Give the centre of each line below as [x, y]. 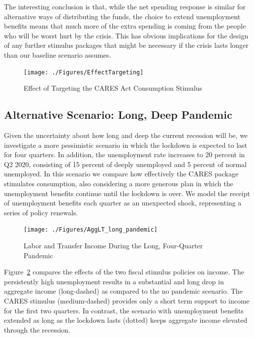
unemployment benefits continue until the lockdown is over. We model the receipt [127, 193]
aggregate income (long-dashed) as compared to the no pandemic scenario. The [123, 291]
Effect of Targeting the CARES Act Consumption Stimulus [113, 88]
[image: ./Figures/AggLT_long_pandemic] [91, 230]
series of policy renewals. [41, 212]
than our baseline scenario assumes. [58, 54]
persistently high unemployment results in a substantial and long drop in [114, 281]
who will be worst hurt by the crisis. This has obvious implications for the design [126, 35]
